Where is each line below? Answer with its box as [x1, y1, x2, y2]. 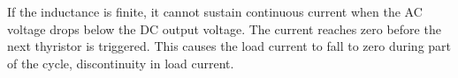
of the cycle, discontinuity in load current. [7, 53, 234, 72]
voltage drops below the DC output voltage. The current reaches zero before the [7, 19, 441, 38]
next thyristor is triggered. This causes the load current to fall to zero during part [7, 37, 452, 55]
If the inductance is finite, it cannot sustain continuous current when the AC [7, 3, 423, 20]
